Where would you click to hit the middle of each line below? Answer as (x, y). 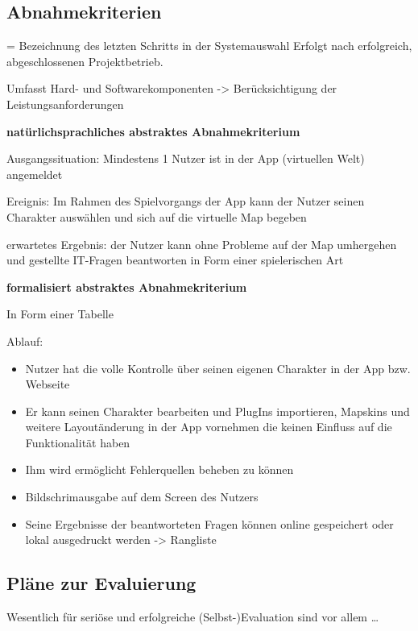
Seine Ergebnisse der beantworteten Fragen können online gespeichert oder (209, 523)
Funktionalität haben (78, 442)
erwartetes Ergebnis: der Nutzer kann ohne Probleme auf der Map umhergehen (202, 244)
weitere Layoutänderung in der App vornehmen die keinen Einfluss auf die (209, 427)
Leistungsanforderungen (65, 104)
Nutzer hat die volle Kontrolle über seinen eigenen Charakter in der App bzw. (218, 368)
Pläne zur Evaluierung (101, 583)
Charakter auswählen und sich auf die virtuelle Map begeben (157, 216)
